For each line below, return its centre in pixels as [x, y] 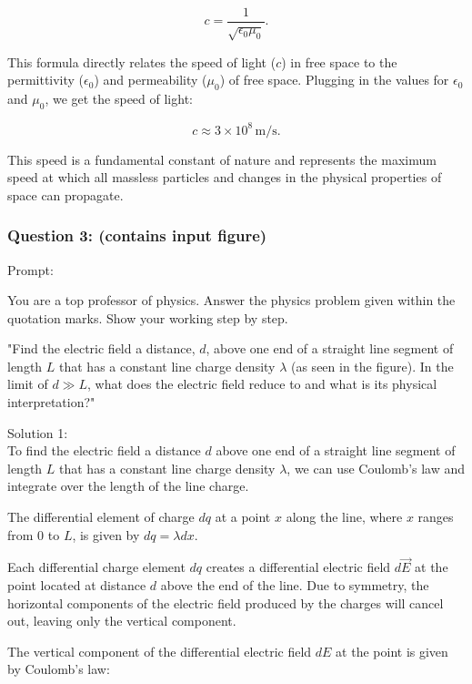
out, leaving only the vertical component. [122, 621]
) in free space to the [339, 61]
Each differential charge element [96, 567]
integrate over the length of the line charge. [128, 486]
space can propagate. [65, 194]
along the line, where [344, 517]
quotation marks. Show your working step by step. [148, 317]
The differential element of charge [101, 517]
